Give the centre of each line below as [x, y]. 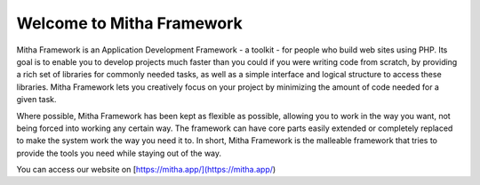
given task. [36, 100]
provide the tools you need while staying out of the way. [119, 153]
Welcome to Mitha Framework [130, 23]
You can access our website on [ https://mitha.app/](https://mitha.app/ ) [146, 170]
